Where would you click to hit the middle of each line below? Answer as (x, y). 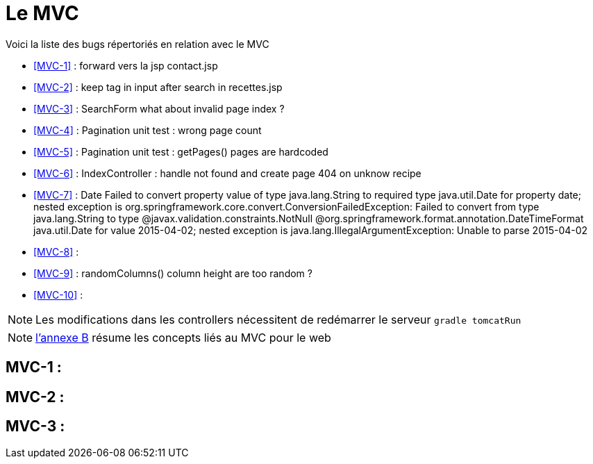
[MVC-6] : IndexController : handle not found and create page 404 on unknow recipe (227, 173)
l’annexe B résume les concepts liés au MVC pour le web (183, 337)
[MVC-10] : (58, 295)
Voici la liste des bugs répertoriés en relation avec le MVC (137, 44)
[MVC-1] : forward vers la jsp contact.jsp (126, 65)
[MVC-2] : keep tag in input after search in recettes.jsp (158, 87)
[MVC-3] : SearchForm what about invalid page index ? (159, 108)
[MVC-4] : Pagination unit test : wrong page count (148, 130)
